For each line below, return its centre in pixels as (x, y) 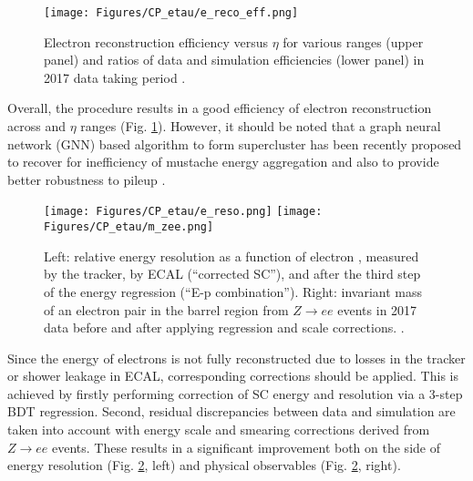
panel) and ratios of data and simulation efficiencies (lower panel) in (234, 60)
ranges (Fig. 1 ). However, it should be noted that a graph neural (261, 126)
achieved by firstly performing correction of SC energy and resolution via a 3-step (235, 393)
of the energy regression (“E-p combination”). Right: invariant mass (233, 291)
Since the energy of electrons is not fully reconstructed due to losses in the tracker (236, 358)
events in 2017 (377, 309)
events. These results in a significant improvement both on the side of (246, 447)
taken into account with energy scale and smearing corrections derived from (219, 430)
